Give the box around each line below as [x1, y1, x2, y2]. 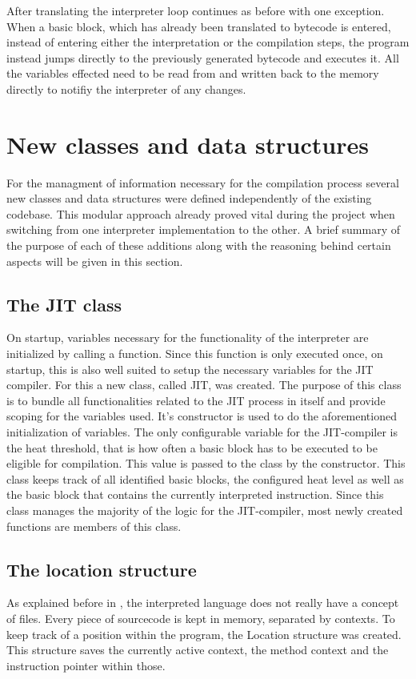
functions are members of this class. [6, 517, 182, 534]
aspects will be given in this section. [6, 252, 183, 269]
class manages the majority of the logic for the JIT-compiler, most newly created [6, 501, 403, 518]
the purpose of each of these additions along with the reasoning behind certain [6, 237, 391, 254]
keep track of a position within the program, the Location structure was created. [6, 625, 402, 642]
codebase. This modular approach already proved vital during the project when [6, 205, 395, 222]
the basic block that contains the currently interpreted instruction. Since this [6, 486, 384, 503]
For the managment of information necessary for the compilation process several [6, 174, 399, 191]
